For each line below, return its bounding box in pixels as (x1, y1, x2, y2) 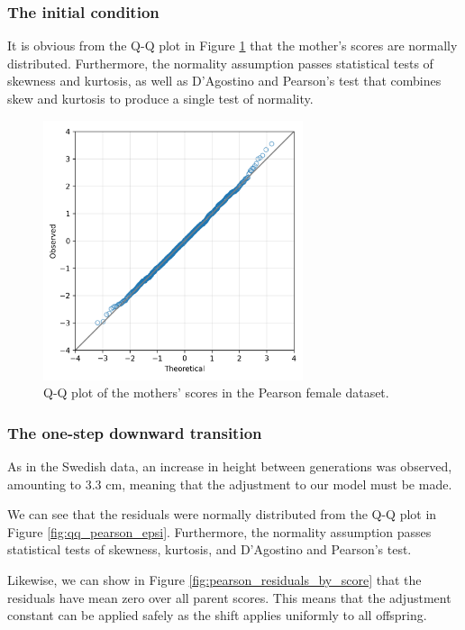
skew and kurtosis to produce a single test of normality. (7, 89, 314, 107)
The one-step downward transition (7, 421, 262, 443)
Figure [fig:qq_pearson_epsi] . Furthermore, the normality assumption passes (7, 522, 432, 541)
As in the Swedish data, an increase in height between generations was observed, (7, 457, 452, 475)
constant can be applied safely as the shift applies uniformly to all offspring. (7, 606, 427, 625)
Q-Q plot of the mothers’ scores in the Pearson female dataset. (43, 383, 389, 402)
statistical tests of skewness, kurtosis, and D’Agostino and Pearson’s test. (7, 540, 412, 559)
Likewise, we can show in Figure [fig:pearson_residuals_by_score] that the (7, 570, 422, 589)
